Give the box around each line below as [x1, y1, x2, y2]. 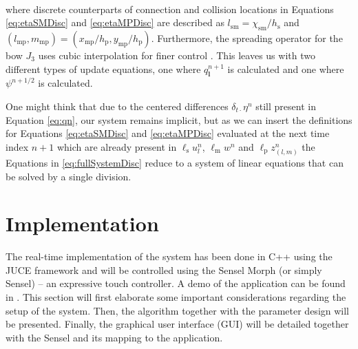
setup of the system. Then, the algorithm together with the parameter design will [6, 303, 349, 317]
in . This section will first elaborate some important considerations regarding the [6, 290, 346, 304]
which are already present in [56, 139, 177, 154]
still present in [255, 98, 316, 113]
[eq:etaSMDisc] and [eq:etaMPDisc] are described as [6, 15, 224, 30]
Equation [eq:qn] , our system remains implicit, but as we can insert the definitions [6, 112, 352, 127]
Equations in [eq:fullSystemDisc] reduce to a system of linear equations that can [6, 155, 344, 169]
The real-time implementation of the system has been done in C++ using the [6, 249, 333, 264]
